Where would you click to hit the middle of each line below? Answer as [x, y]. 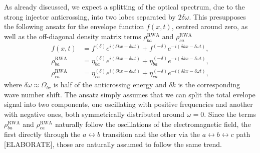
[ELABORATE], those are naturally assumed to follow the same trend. [113, 144]
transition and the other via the [151, 134]
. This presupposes [217, 16]
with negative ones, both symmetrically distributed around [94, 114]
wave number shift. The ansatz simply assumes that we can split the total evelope [130, 94]
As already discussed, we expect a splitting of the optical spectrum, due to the [124, 7]
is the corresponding [209, 85]
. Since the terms [230, 114]
